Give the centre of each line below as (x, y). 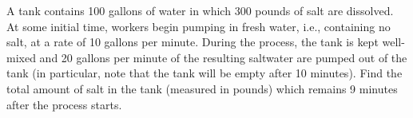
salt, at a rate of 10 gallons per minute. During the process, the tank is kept (193, 42)
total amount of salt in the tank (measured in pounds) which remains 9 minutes (202, 88)
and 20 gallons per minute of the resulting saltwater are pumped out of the (223, 57)
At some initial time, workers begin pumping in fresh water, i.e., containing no (199, 26)
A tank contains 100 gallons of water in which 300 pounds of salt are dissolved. (200, 10)
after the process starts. (64, 104)
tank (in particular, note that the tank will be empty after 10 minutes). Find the (205, 73)
